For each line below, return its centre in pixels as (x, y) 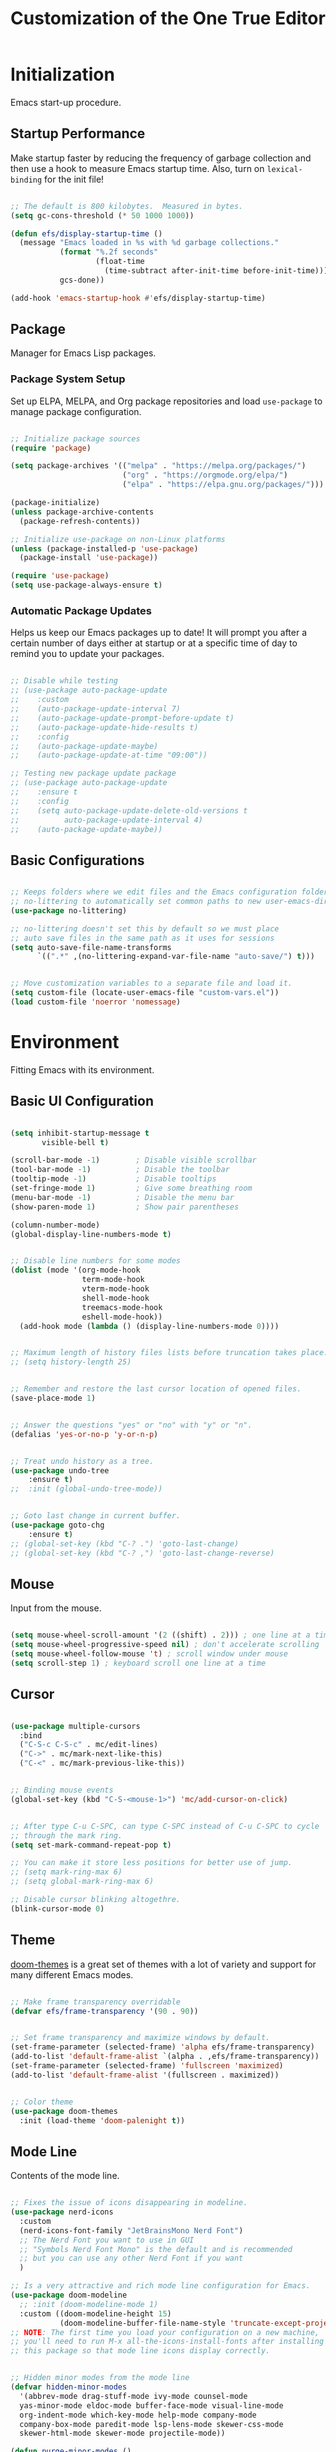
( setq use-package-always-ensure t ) (86, 585)
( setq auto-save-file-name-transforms (91, 947)
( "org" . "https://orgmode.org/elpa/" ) (204, 475)
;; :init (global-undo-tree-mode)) (86, 1489)
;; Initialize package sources (75, 438)
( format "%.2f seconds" (109, 252)
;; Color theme (42, 2102)
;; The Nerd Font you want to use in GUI (107, 2240)
